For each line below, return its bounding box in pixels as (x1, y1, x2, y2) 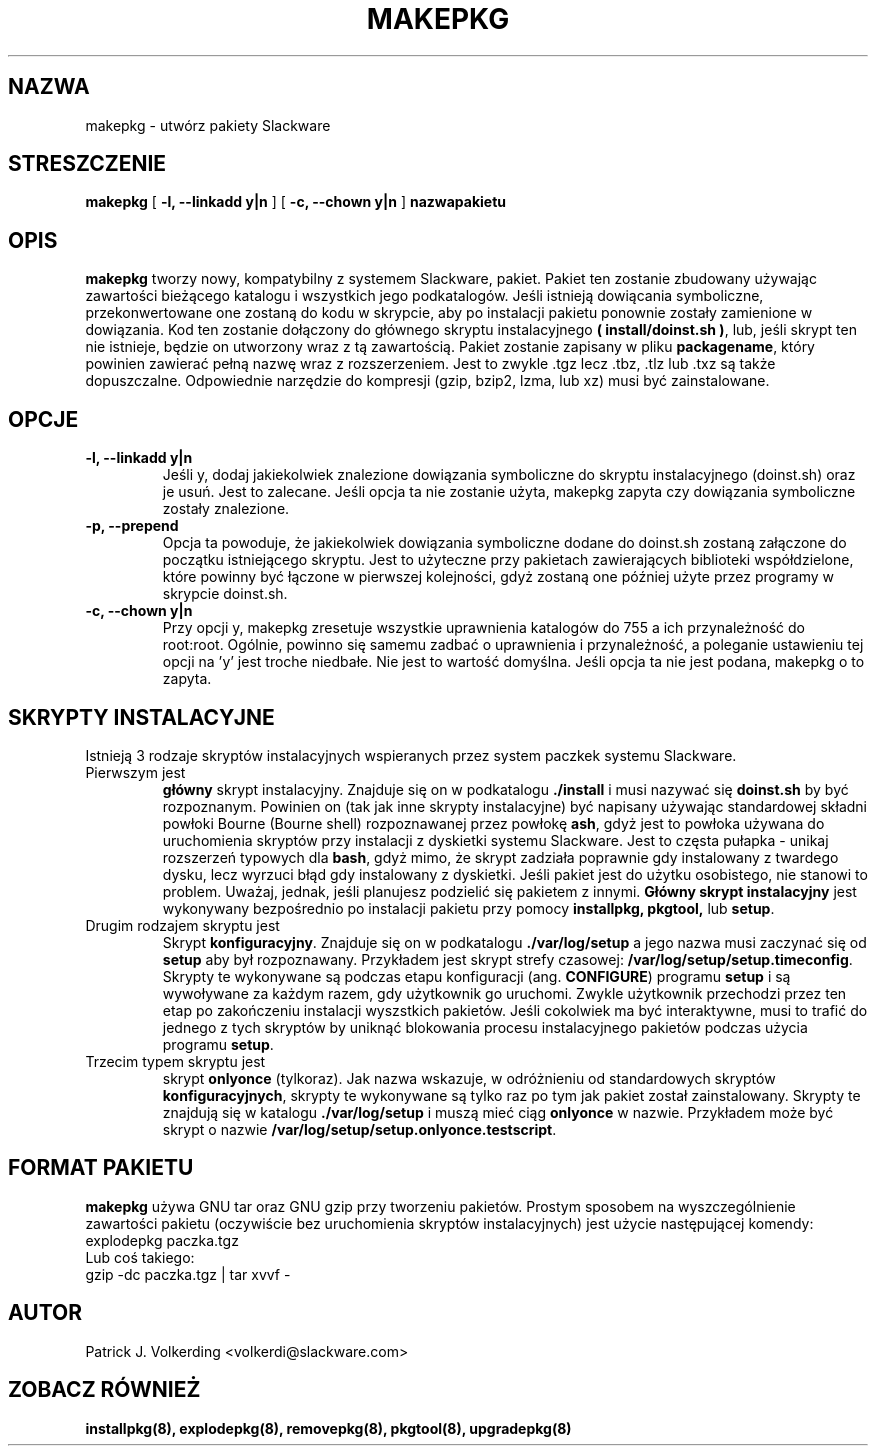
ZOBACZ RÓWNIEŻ (8, 1377, 201, 1403)
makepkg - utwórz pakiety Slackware (85, 116, 331, 134)
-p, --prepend (85, 517, 179, 535)
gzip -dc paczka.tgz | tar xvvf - (85, 1265, 291, 1283)
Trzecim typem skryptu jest (85, 1052, 266, 1070)
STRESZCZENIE (8, 151, 167, 177)
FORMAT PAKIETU (8, 1155, 194, 1181)
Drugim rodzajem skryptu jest (85, 916, 280, 934)
